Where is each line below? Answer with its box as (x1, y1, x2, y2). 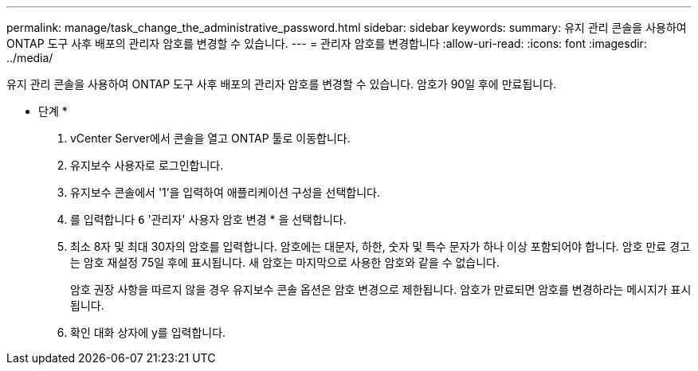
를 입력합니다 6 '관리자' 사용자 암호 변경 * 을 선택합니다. (70, 213, 347, 226)
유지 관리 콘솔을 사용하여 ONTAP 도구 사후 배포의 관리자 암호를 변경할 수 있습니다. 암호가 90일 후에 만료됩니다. (6, 77, 557, 91)
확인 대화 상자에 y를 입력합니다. (70, 326, 226, 339)
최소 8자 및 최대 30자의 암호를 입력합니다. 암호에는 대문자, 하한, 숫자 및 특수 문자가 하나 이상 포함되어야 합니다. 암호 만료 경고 (70, 240, 690, 253)
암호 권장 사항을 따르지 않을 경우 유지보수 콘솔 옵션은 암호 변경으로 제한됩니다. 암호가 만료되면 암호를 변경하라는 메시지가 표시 (70, 283, 692, 296)
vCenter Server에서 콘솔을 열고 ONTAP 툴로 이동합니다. (70, 131, 351, 145)
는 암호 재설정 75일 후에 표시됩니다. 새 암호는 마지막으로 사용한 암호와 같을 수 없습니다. (70, 256, 500, 269)
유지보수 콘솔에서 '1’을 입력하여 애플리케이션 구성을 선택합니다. (70, 185, 380, 199)
